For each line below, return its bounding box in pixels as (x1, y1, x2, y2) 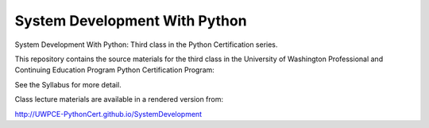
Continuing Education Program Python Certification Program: (14, 65, 214, 75)
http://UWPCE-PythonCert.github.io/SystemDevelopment (14, 109, 203, 118)
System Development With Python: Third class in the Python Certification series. (14, 40, 278, 49)
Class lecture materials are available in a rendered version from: (14, 95, 224, 104)
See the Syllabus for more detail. (14, 80, 122, 89)
